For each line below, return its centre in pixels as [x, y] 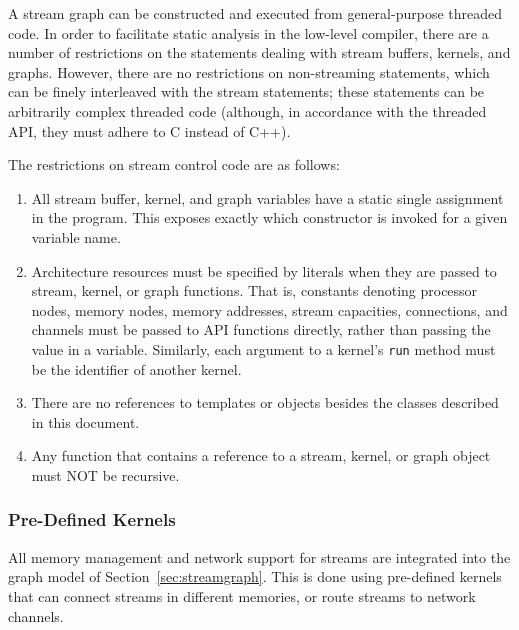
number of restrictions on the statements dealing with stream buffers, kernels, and [259, 52]
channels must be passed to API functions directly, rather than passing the [261, 329]
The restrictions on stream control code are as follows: [174, 164]
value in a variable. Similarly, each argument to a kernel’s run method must [263, 348]
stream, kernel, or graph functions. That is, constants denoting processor [254, 290]
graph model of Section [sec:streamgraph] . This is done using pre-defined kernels [255, 576]
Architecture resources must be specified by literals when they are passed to [264, 270]
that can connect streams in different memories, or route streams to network [242, 595]
